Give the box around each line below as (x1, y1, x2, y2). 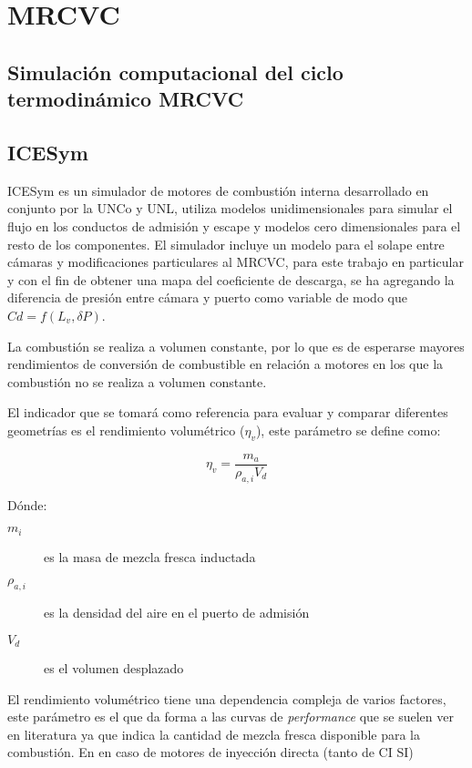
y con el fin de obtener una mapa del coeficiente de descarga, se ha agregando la (7, 270, 455, 289)
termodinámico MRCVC (7, 85, 244, 113)
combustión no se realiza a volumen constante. (7, 372, 267, 391)
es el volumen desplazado (44, 659, 184, 678)
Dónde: (7, 495, 47, 514)
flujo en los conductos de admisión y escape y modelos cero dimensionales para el (7, 216, 461, 235)
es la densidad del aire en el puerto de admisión (44, 602, 310, 621)
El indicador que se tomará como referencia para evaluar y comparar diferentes (7, 403, 448, 422)
